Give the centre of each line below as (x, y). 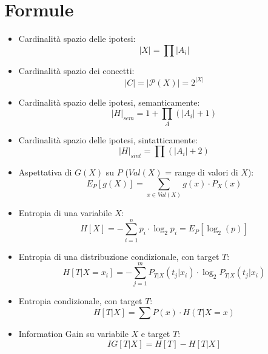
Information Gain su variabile (73, 334)
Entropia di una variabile (65, 212)
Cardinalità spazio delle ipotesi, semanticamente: (109, 102)
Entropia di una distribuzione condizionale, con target (119, 256)
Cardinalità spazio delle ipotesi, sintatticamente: (108, 139)
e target (156, 334)
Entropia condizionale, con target (80, 301)
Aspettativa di (45, 172)
